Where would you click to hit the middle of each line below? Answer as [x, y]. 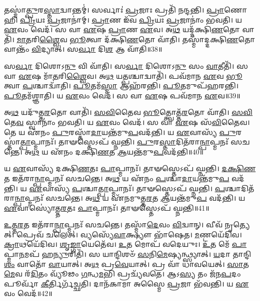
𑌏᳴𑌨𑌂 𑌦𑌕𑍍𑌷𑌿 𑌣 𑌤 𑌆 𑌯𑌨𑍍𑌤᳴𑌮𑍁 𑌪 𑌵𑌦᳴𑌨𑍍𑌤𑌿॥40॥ [127, 151]
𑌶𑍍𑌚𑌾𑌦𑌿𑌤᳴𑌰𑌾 [240, 188]
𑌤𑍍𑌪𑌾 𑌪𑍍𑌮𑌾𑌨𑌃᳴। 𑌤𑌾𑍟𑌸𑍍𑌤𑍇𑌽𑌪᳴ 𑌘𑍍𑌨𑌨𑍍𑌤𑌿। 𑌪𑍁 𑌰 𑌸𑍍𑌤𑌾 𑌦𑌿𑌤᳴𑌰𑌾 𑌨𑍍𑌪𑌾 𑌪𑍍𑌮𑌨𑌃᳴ [124, 142]
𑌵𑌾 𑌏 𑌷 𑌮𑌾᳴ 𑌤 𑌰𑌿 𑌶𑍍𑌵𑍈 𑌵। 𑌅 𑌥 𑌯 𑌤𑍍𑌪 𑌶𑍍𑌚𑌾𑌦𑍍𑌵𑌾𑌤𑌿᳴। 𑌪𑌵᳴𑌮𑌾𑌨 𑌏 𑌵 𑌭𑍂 [123, 76]
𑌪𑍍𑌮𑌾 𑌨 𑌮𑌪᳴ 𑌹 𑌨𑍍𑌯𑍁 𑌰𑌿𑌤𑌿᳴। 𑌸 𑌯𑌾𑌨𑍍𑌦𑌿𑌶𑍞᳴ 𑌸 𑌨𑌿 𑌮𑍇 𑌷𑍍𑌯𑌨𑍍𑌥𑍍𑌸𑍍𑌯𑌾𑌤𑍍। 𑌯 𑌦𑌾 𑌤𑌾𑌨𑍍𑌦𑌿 [128, 254]
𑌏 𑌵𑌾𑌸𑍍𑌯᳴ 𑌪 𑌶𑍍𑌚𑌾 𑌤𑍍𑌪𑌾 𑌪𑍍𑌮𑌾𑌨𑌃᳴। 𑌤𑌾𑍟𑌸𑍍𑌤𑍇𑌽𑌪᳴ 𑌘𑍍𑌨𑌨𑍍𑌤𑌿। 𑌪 [127, 188]
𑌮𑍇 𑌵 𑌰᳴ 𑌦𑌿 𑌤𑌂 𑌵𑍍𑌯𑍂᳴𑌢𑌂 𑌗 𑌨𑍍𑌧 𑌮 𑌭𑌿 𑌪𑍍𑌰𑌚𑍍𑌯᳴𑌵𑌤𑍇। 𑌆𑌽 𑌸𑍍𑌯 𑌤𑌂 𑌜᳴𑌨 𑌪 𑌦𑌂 [122, 274]
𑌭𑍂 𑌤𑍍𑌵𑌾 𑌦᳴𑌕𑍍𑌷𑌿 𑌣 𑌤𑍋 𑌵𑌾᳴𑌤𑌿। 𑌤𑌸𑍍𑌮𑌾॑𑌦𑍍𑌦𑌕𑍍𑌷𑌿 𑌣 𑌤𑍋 [162, 39]
